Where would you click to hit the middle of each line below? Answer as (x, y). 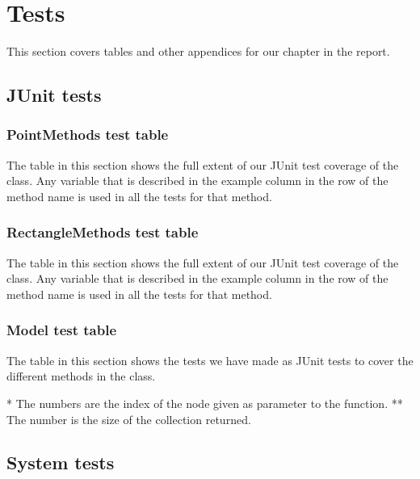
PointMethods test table (88, 134)
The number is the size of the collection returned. (129, 419)
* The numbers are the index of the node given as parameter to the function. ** (205, 403)
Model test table (62, 330)
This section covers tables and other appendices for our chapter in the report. (198, 51)
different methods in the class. (81, 376)
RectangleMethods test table (103, 232)
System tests (61, 462)
